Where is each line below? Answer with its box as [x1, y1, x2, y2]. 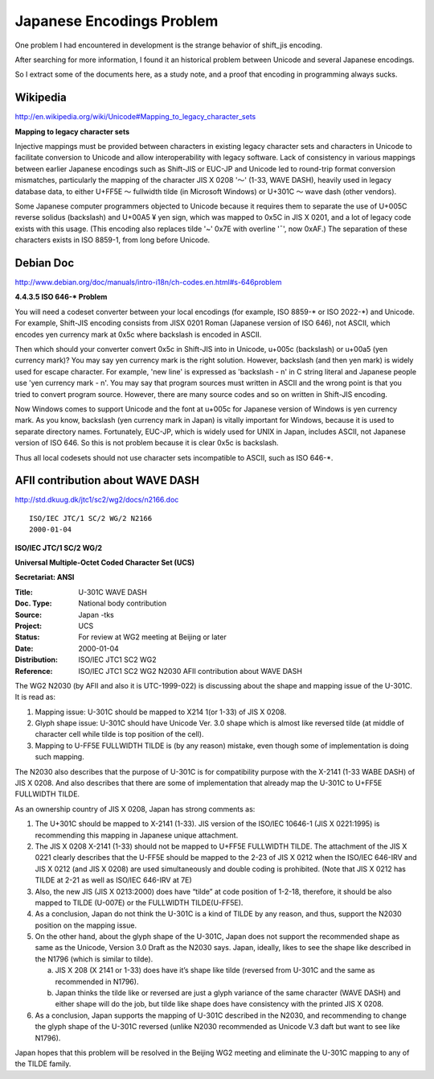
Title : [14, 587, 34, 597]
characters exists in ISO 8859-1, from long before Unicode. [14, 235, 211, 245]
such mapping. [35, 752, 84, 762]
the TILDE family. [14, 1059, 72, 1069]
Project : [14, 621, 43, 630]
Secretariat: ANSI [14, 573, 75, 582]
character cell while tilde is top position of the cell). [35, 730, 204, 739]
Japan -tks [78, 610, 114, 619]
